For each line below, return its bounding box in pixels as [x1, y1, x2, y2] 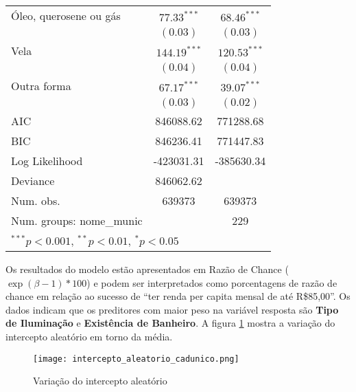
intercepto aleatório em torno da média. [5, 329, 173, 343]
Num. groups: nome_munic [11, 213, 143, 228]
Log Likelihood [11, 153, 83, 168]
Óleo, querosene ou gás [11, 8, 121, 23]
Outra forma [11, 78, 71, 94]
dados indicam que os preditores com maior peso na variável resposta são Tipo [5, 302, 339, 316]
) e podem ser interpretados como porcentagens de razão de [86, 275, 337, 290]
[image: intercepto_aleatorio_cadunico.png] [33, 353, 239, 364]
